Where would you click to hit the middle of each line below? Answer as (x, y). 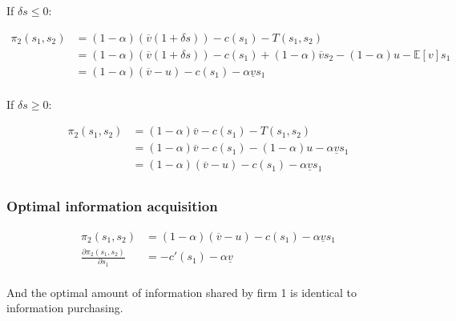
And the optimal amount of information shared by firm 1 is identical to (182, 292)
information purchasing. (65, 308)
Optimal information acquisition (112, 206)
